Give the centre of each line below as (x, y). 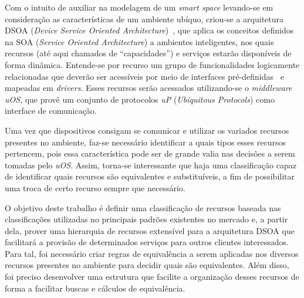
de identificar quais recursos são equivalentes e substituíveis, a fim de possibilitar (150, 176)
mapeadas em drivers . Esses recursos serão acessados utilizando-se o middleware (148, 88)
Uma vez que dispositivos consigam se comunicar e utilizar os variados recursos (147, 130)
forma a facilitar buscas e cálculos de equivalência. (95, 288)
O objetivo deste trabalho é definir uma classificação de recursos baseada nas (143, 207)
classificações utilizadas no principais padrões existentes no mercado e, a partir (146, 219)
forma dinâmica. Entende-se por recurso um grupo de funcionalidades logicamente (152, 64)
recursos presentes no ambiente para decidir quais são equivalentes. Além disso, (147, 265)
